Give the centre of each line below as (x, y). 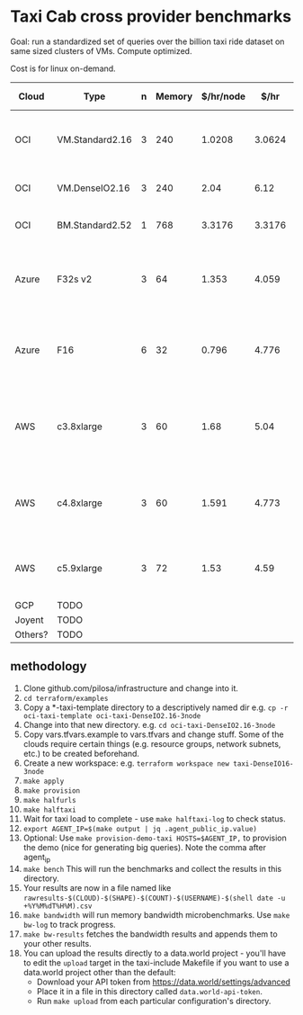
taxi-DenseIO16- (263, 763)
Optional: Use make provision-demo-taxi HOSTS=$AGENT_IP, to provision (155, 838)
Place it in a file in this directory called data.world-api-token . (150, 991)
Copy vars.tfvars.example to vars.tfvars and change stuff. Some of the (153, 734)
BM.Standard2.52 (94, 225)
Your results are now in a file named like (97, 887)
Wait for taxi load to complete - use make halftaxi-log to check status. (154, 818)
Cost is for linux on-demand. (63, 68)
